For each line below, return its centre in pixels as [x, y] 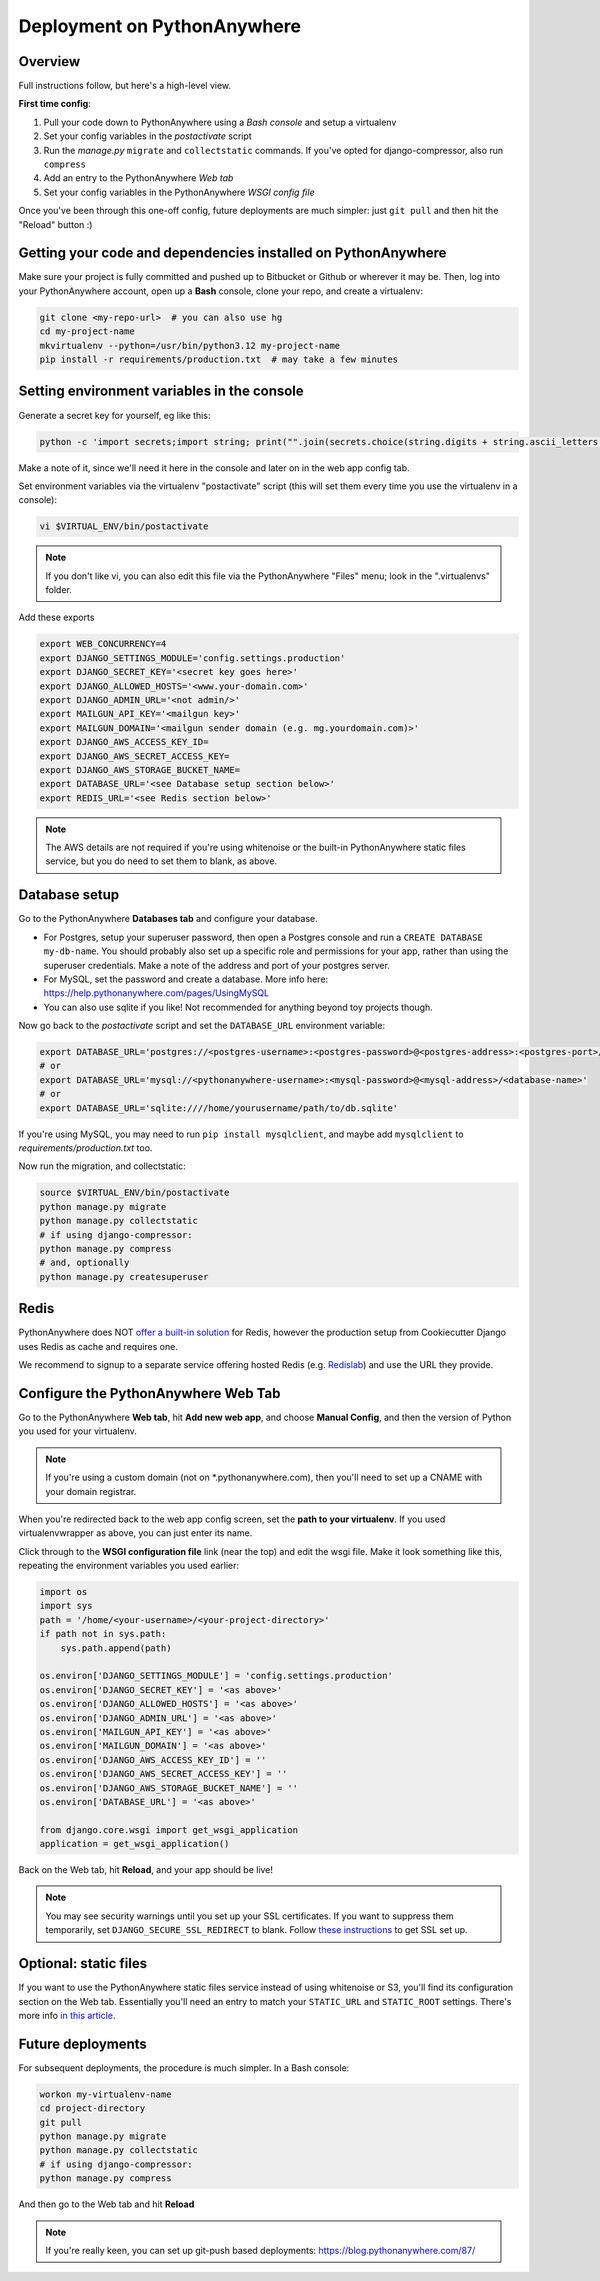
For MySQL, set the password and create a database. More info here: [186, 979]
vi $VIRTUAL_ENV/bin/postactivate [124, 526]
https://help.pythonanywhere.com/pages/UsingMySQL [156, 993]
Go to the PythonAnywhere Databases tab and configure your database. [168, 919]
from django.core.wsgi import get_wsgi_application [169, 1829]
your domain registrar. [91, 1491]
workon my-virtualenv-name [105, 2094]
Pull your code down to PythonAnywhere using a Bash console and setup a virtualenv [220, 122]
